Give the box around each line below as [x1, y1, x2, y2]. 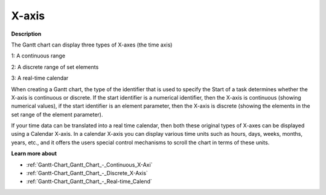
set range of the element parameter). [11, 110, 103, 118]
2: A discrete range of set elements [11, 63, 99, 71]
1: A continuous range [11, 52, 66, 60]
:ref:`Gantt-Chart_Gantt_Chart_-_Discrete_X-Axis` [26, 170, 148, 177]
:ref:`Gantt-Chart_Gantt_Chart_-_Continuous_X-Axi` [26, 161, 153, 168]
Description [11, 30, 42, 37]
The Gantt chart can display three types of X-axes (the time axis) [11, 41, 173, 48]
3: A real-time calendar [11, 74, 69, 82]
